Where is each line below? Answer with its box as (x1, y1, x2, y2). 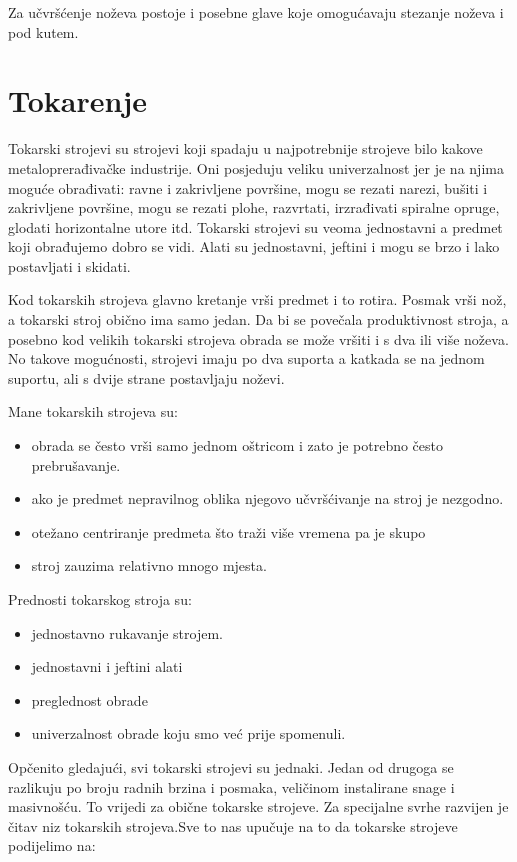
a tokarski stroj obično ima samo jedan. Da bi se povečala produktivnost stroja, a (8, 309, 509, 330)
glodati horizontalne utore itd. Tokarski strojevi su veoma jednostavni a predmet (8, 216, 503, 237)
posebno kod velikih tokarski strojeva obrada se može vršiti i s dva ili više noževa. (8, 328, 509, 349)
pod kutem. (8, 21, 79, 42)
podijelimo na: (8, 835, 96, 856)
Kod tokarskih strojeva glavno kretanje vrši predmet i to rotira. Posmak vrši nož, (8, 289, 507, 310)
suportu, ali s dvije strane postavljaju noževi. (8, 367, 285, 388)
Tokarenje (8, 80, 147, 121)
